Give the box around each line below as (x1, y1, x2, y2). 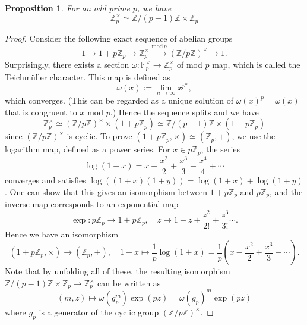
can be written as (97, 277, 161, 289)
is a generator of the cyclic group (39, 305, 159, 318)
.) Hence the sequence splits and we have (110, 105, 259, 118)
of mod (177, 58, 202, 71)
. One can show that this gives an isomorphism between (5, 185, 208, 198)
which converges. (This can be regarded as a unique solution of (5, 94, 234, 107)
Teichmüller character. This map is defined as (5, 70, 170, 83)
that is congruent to (5, 105, 77, 118)
